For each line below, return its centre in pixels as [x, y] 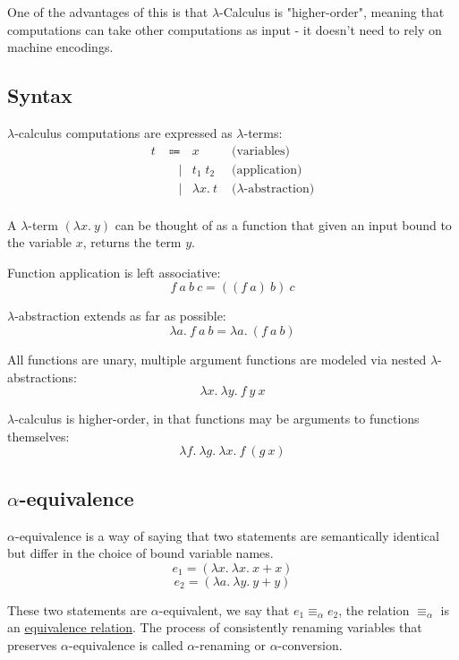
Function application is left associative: [114, 272]
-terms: [263, 132]
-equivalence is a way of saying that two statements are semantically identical [227, 535]
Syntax [40, 95]
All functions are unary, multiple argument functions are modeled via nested [217, 360]
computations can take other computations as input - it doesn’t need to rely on [225, 29]
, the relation [374, 609]
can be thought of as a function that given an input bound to [283, 224]
